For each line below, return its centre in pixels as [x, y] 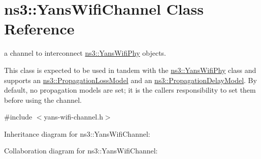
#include [18, 117]
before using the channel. [43, 100]
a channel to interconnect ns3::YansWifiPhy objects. [85, 53]
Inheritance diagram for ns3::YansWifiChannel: [77, 133]
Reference [39, 29]
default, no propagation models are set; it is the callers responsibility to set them [130, 90]
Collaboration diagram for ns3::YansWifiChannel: [81, 151]
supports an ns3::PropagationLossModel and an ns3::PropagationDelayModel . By [130, 80]
